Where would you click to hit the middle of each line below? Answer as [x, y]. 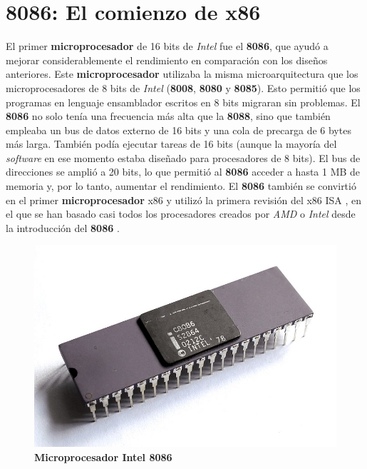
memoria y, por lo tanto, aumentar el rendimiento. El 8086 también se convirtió [181, 186]
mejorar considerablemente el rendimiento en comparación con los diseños [167, 60]
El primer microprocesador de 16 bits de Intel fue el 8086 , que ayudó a [167, 46]
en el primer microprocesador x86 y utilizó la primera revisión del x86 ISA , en [184, 200]
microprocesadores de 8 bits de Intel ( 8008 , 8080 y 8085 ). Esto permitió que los [183, 87]
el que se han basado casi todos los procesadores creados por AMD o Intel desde [181, 214]
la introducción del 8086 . [63, 227]
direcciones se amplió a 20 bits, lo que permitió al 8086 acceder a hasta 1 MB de [183, 172]
